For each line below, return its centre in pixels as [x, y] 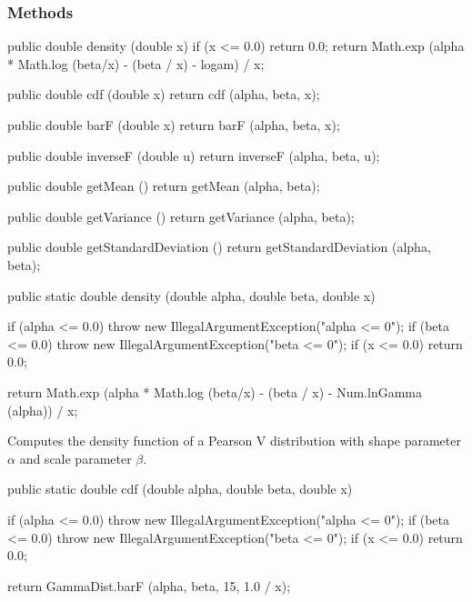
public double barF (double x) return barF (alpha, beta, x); [174, 125]
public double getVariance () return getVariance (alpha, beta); [181, 216]
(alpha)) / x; [43, 410]
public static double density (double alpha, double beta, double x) [191, 295]
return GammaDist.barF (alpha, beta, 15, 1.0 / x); [149, 585]
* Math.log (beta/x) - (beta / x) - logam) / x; [136, 63]
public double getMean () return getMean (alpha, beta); [164, 186]
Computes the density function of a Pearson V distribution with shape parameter [234, 441]
